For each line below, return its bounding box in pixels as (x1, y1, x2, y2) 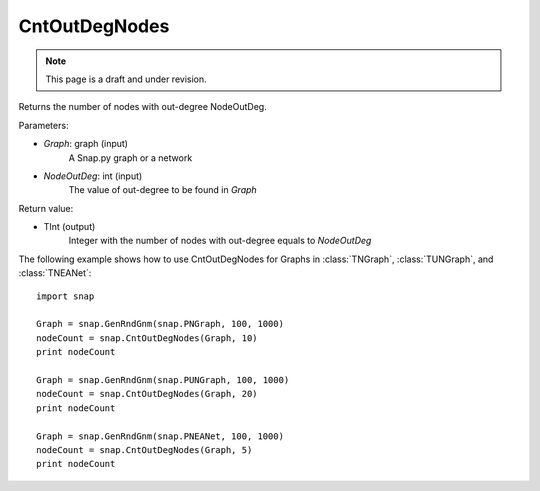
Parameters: (18, 119, 69, 131)
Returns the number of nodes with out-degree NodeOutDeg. (18, 101, 267, 113)
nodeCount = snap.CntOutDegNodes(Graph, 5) (36, 444, 253, 455)
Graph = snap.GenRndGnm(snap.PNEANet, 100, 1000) (36, 430, 285, 442)
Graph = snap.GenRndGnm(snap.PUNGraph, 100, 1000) (36, 374, 290, 385)
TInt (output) (43, 221, 96, 233)
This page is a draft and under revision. (45, 73, 207, 85)
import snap (36, 290, 95, 302)
